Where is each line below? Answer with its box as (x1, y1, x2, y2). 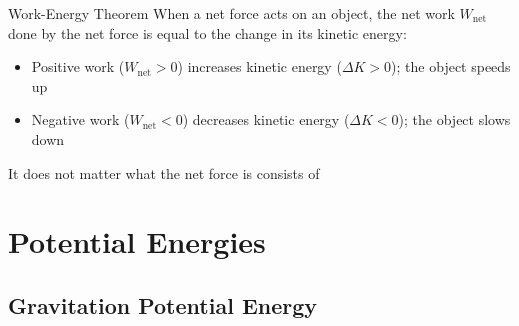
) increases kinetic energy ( (177, 56, 342, 77)
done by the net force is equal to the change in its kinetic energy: (8, 22, 407, 43)
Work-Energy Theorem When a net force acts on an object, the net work (8, 3, 455, 23)
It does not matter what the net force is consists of (8, 162, 320, 183)
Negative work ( (31, 109, 130, 130)
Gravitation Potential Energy (8, 289, 318, 320)
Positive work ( (31, 56, 125, 77)
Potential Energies (8, 221, 266, 262)
